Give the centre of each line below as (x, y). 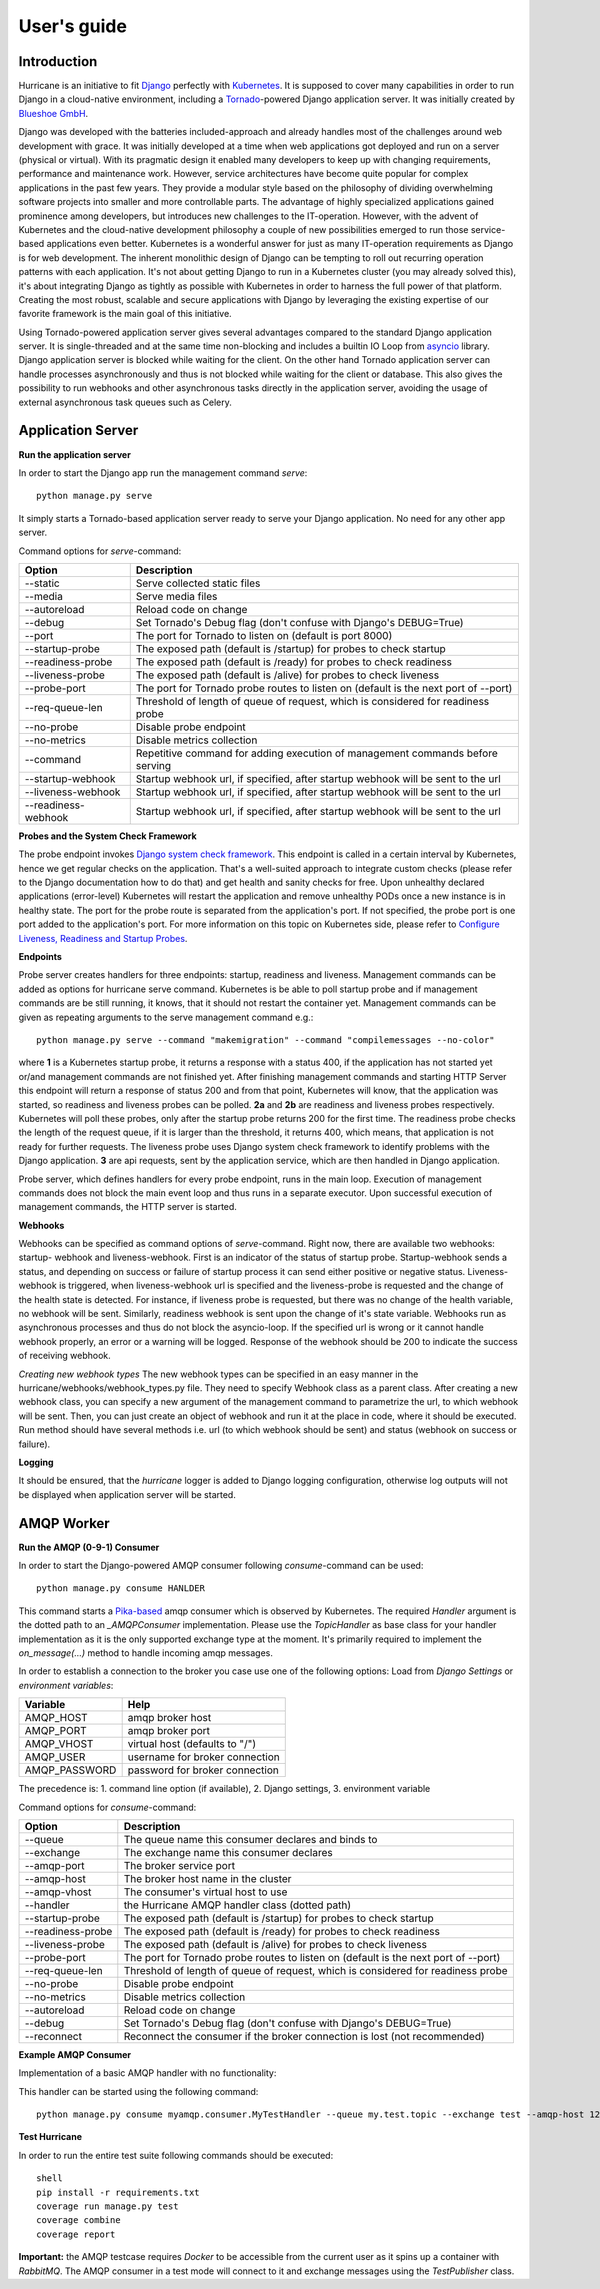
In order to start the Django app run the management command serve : (163, 472)
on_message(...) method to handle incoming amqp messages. (146, 1652)
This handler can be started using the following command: (138, 2091)
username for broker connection (203, 1757)
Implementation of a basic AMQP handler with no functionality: (147, 2073)
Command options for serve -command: (100, 551)
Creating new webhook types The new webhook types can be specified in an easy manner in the (218, 1374)
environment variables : (66, 1685)
